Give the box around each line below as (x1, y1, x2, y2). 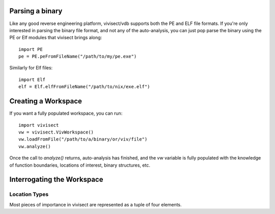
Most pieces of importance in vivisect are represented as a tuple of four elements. (9, 201, 182, 207)
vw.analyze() (18, 143, 51, 149)
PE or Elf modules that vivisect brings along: (9, 35, 102, 41)
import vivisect (18, 122, 59, 128)
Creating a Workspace (9, 97, 82, 105)
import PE (18, 46, 43, 52)
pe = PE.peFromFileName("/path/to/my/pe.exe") (18, 53, 137, 60)
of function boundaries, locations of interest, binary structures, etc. (9, 162, 150, 168)
